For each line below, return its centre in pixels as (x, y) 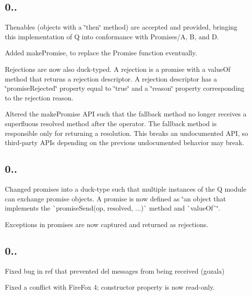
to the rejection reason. (39, 97)
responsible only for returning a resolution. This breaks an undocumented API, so (126, 133)
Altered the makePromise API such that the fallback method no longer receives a (126, 114)
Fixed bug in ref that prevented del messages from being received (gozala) (115, 270)
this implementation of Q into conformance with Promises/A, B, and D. (112, 36)
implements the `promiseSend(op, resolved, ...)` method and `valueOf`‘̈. (113, 208)
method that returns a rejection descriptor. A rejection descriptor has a (111, 78)
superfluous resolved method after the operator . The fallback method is (111, 123)
